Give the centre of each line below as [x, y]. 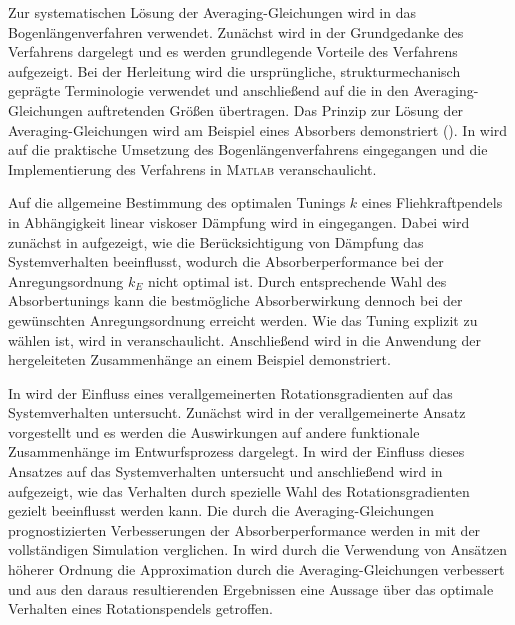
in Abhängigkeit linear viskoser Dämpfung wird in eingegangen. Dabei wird [239, 221]
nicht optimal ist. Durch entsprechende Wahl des [297, 280]
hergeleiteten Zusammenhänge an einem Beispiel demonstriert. [199, 359]
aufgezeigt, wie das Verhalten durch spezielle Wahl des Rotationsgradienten [239, 490]
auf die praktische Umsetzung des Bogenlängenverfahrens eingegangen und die [248, 149]
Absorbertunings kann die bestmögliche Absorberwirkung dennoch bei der [235, 300]
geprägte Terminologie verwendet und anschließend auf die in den [208, 90]
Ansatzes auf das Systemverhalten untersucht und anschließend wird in [225, 471]
